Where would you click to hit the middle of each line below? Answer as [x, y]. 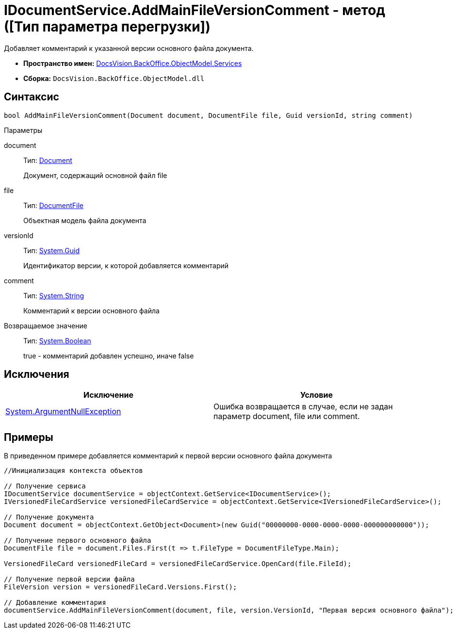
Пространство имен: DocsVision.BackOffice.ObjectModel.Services [133, 63]
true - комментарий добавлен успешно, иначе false [109, 356]
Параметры [23, 130]
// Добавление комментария [55, 603]
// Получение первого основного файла [78, 541]
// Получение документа [49, 517]
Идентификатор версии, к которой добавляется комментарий [126, 265]
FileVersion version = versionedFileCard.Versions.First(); [121, 587]
